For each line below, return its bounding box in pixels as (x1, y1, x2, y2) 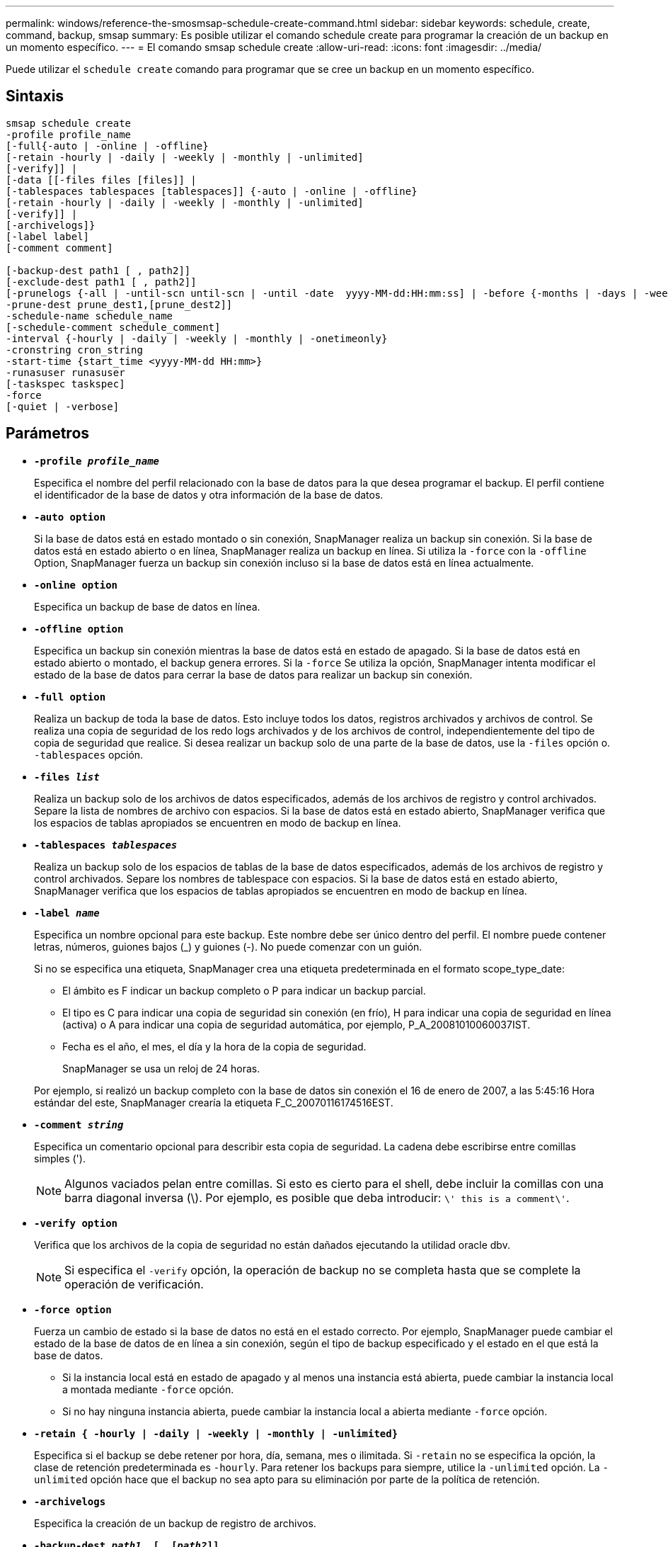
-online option (34, 579, 118, 591)
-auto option (34, 511, 106, 523)
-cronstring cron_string (6, 344, 143, 356)
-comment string (34, 1118, 124, 1130)
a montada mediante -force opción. (62, 1383, 234, 1395)
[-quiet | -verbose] (6, 400, 120, 412)
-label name (34, 907, 100, 919)
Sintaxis (6, 87, 64, 106)
